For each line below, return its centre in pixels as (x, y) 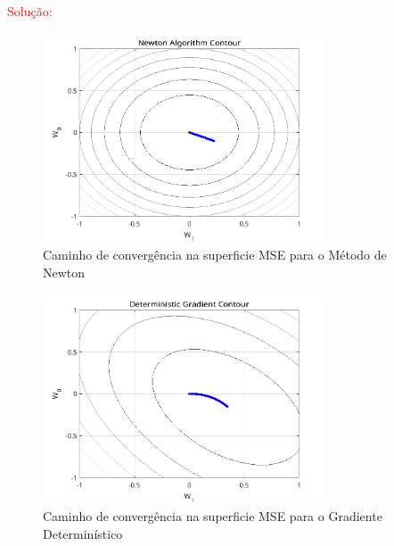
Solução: (30, 11)
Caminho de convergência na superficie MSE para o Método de (215, 255)
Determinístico (83, 533)
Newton (64, 272)
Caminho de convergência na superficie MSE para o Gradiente (213, 516)
